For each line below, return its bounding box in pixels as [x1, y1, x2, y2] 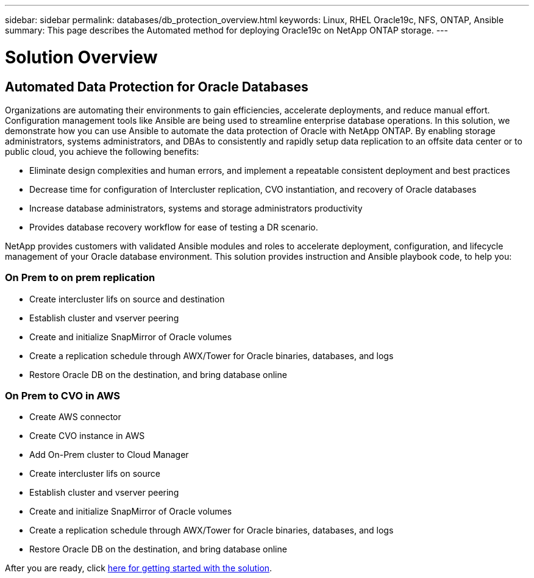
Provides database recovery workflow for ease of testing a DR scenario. [29, 221, 318, 232]
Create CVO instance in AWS [29, 430, 145, 441]
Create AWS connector [29, 412, 121, 423]
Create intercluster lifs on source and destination [29, 293, 225, 304]
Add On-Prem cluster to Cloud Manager [29, 449, 189, 460]
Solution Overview [5, 46, 158, 68]
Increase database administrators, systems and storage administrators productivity [29, 202, 363, 213]
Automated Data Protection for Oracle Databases [5, 79, 308, 95]
